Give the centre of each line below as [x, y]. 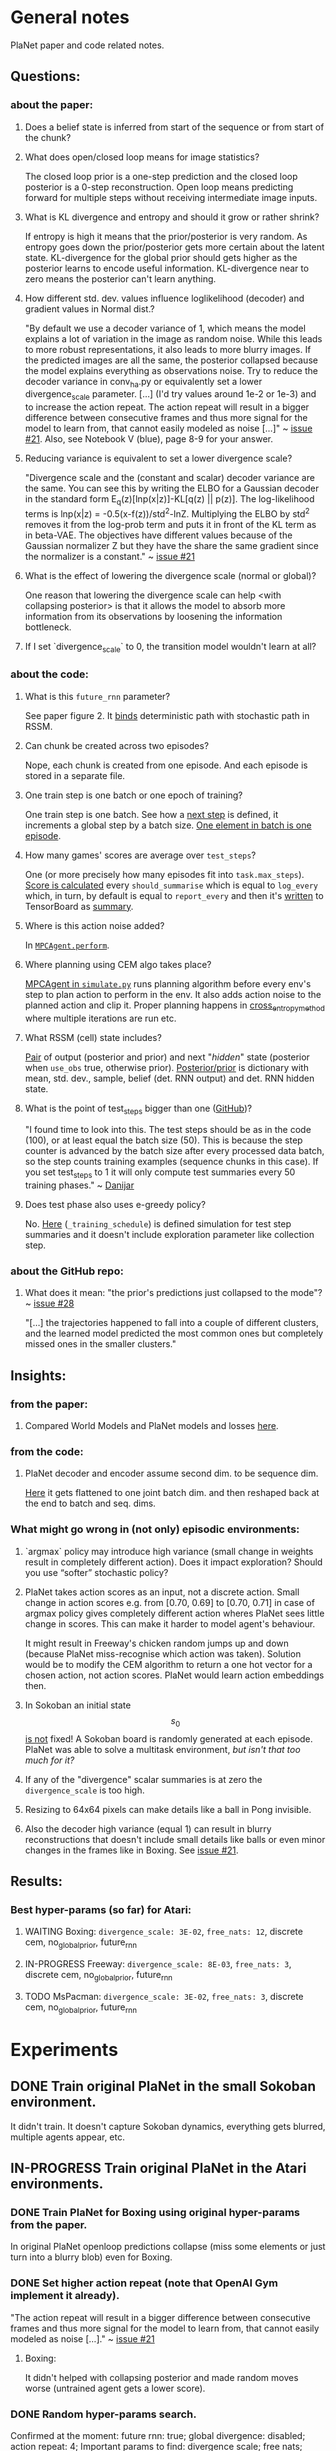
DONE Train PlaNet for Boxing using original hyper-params [155, 2212]
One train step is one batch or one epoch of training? [133, 795]
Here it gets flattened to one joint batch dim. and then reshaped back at [172, 1493]
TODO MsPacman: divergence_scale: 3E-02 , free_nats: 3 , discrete [164, 1996]
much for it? [49, 1760]
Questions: [45, 76]
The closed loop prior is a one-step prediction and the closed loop [161, 176]
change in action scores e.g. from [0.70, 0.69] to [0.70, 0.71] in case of [169, 1602]
